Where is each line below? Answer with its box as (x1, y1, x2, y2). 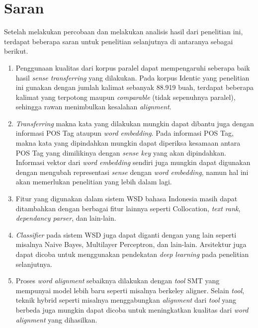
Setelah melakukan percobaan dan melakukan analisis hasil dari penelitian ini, (4, 26, 243, 37)
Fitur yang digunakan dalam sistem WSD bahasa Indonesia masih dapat (15, 193, 238, 204)
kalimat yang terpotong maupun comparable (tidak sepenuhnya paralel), (15, 91, 236, 102)
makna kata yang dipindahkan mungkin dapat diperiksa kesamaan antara (15, 138, 241, 148)
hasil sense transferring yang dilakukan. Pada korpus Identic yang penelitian (15, 72, 250, 82)
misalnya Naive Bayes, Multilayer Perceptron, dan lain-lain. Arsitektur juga (15, 239, 247, 249)
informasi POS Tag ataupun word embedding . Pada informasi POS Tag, (15, 128, 234, 138)
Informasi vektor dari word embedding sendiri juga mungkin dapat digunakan (15, 157, 251, 167)
